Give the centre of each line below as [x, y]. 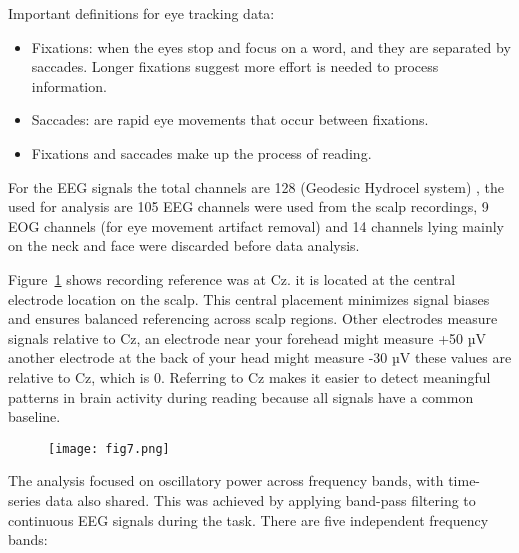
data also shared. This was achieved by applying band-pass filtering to [260, 499]
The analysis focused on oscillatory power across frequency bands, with [226, 480]
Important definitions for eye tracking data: [141, 13]
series [24, 499]
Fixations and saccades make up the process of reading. [201, 152]
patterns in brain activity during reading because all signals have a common [241, 396]
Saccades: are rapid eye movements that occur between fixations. [230, 119]
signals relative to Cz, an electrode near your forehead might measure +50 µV [247, 337]
